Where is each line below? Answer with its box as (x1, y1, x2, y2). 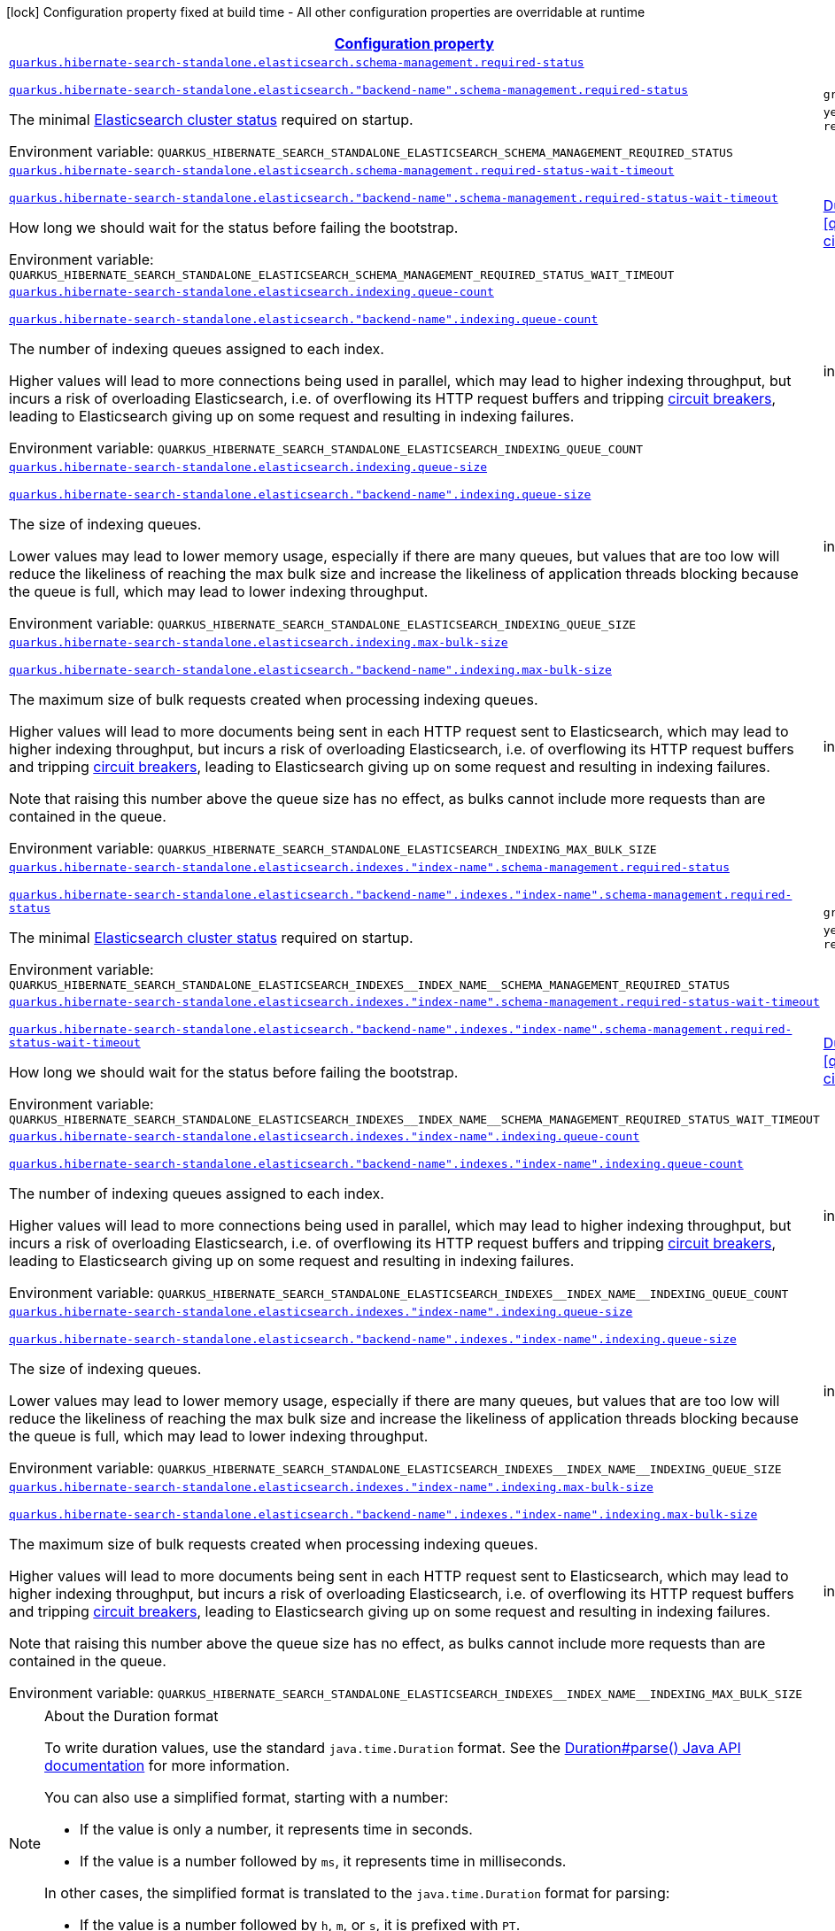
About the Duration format (44, 1707, 219, 1725)
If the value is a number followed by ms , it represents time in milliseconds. (80, 1852, 567, 1870)
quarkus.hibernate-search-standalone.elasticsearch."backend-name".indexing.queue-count (9, 313, 599, 326)
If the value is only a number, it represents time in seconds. (80, 1820, 473, 1838)
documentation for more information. (44, 1757, 290, 1774)
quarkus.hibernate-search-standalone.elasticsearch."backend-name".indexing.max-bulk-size (9, 663, 612, 676)
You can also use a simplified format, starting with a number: (44, 1788, 449, 1806)
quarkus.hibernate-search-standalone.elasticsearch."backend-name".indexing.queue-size (9, 488, 591, 501)
